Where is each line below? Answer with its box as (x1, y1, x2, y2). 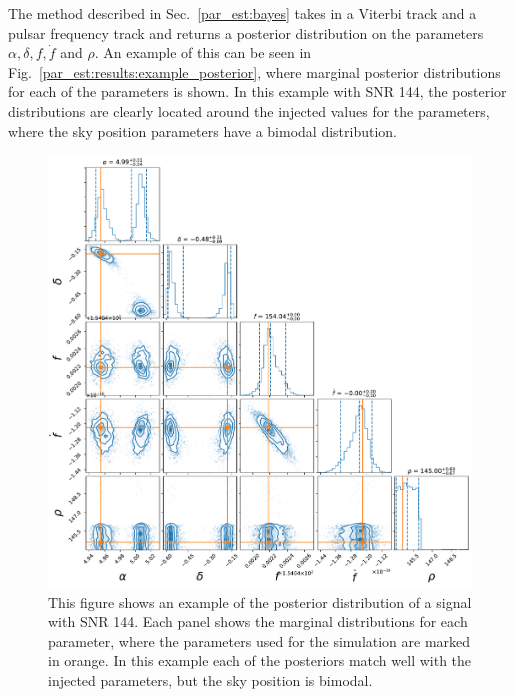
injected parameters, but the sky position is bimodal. (48, 670, 373, 690)
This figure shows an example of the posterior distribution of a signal (48, 591, 472, 612)
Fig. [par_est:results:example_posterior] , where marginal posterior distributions (8, 61, 501, 82)
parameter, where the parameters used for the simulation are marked (48, 630, 471, 651)
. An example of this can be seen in (94, 42, 312, 63)
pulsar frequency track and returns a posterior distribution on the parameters (8, 22, 484, 43)
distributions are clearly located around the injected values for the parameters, (8, 100, 490, 121)
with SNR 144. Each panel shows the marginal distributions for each (48, 611, 468, 632)
